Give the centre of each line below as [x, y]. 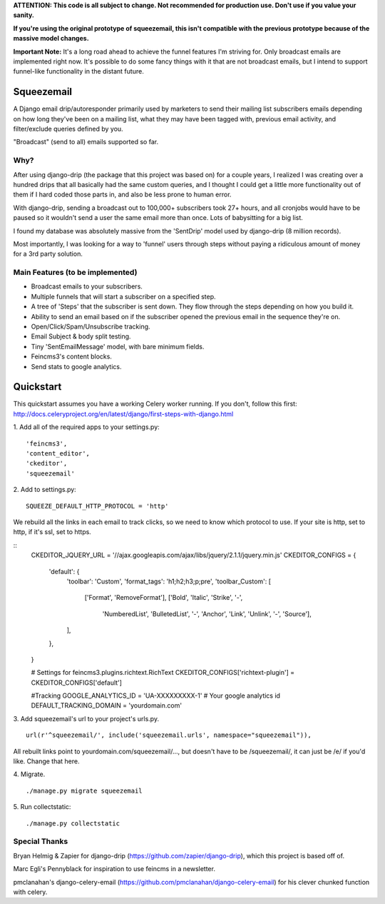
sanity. [24, 15]
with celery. [30, 892]
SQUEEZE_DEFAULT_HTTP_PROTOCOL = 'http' [97, 506]
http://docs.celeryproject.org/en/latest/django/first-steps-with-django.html [123, 413]
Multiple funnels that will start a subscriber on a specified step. [124, 296]
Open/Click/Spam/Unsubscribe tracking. [91, 326]
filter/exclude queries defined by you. [68, 129]
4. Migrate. [29, 774]
